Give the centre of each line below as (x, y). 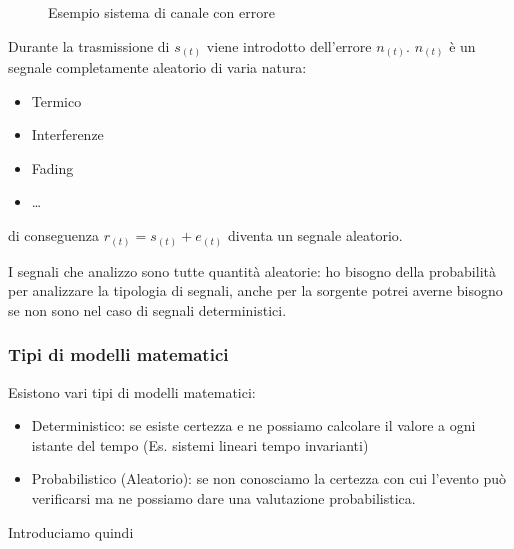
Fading (52, 167)
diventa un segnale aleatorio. (315, 235)
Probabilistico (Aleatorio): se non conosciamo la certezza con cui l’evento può (268, 478)
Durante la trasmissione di (89, 45)
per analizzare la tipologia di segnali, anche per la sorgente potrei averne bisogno (255, 290)
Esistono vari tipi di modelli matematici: (132, 391)
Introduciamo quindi (71, 531)
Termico (56, 100)
